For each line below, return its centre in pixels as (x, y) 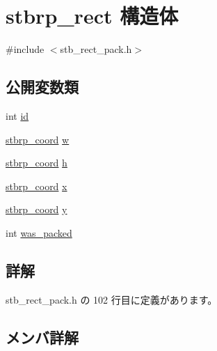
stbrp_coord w (38, 139)
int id (17, 115)
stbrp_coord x (37, 186)
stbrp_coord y (37, 209)
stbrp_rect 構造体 (92, 16)
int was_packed (39, 232)
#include (25, 49)
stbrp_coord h (37, 163)
